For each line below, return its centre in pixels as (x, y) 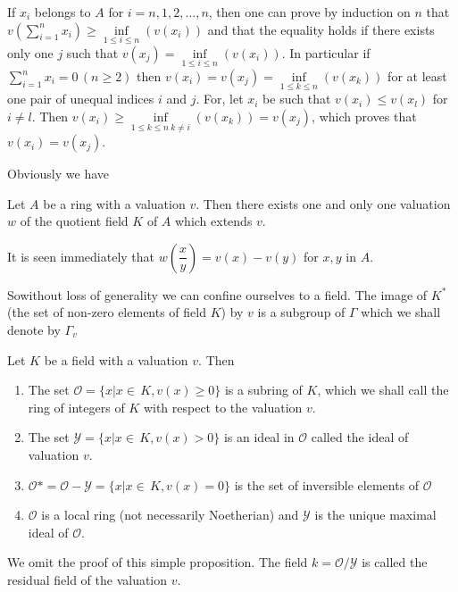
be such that (297, 99)
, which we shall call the (383, 390)
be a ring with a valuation (114, 203)
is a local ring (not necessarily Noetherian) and (170, 515)
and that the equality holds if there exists (321, 29)
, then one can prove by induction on (309, 12)
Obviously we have (58, 174)
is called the (395, 562)
